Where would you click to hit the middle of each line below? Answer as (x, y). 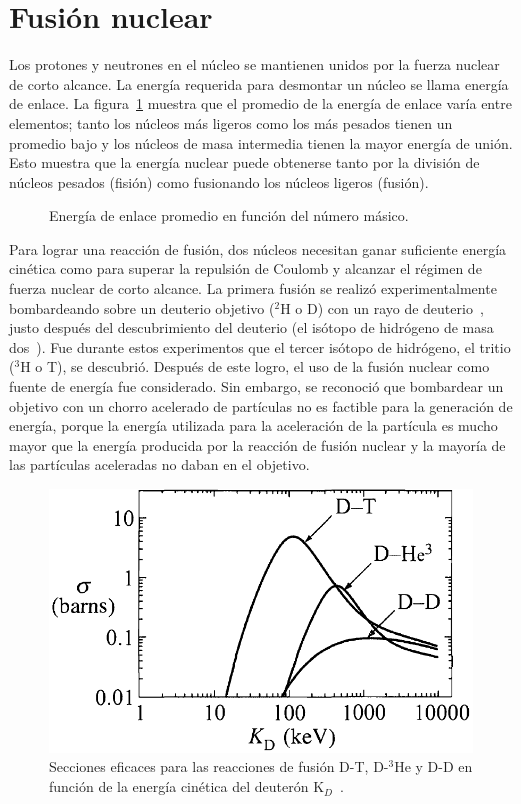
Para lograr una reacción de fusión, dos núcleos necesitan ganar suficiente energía (258, 248)
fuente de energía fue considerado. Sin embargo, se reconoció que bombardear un (256, 386)
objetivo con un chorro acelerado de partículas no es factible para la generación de (261, 405)
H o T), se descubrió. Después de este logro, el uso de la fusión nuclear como (255, 366)
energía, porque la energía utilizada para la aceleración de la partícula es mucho (253, 425)
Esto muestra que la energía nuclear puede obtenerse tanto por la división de (244, 162)
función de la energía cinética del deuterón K (187, 786)
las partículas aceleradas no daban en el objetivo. (159, 464)
